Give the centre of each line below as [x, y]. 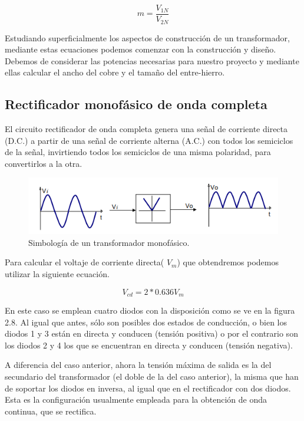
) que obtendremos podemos [228, 262]
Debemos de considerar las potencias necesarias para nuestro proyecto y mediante [152, 60]
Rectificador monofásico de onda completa [136, 104]
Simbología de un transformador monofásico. [109, 242]
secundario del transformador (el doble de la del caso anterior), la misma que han [152, 376]
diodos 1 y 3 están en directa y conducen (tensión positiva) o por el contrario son [151, 333]
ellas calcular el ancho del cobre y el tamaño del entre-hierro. [115, 72]
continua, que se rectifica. [51, 411]
